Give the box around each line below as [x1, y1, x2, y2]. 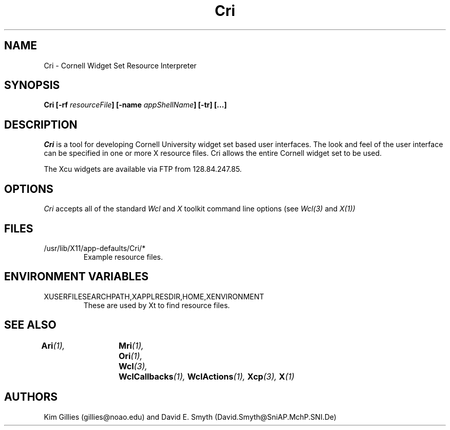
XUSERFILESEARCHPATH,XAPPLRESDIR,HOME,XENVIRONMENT [44, 292, 265, 301]
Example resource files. [83, 252, 163, 261]
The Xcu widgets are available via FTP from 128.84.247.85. [44, 165, 242, 174]
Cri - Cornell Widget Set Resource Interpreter [44, 61, 197, 70]
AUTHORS [4, 390, 58, 404]
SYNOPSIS [4, 79, 60, 92]
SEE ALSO [4, 318, 57, 332]
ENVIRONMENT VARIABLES [4, 270, 148, 283]
